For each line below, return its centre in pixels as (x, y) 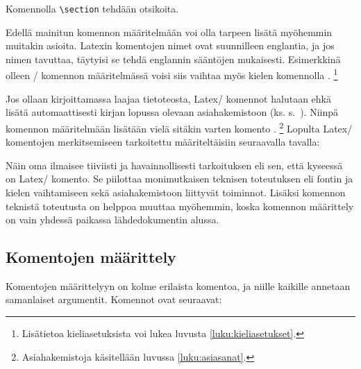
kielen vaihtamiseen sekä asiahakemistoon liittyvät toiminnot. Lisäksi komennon (176, 192)
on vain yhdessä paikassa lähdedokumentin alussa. (112, 220)
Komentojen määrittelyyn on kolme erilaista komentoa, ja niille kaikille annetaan (178, 285)
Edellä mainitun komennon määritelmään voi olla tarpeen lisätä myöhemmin (169, 32)
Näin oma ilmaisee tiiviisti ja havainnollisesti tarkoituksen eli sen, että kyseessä (174, 165)
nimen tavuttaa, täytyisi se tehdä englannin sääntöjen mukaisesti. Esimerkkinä (173, 59)
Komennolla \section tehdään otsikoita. (92, 8)
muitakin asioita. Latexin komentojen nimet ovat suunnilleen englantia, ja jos (170, 45)
